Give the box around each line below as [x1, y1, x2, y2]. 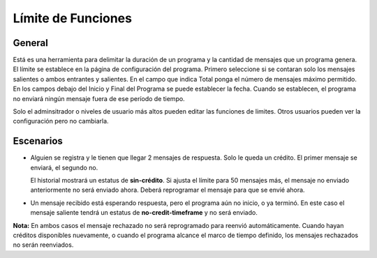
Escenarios [13, 135, 63, 147]
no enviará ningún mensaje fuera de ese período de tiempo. [13, 94, 185, 103]
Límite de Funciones [13, 10, 133, 26]
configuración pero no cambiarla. [13, 117, 109, 126]
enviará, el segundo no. [30, 163, 98, 172]
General [13, 37, 49, 49]
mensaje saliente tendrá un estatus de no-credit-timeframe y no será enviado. [30, 208, 258, 217]
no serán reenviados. [13, 241, 74, 249]
